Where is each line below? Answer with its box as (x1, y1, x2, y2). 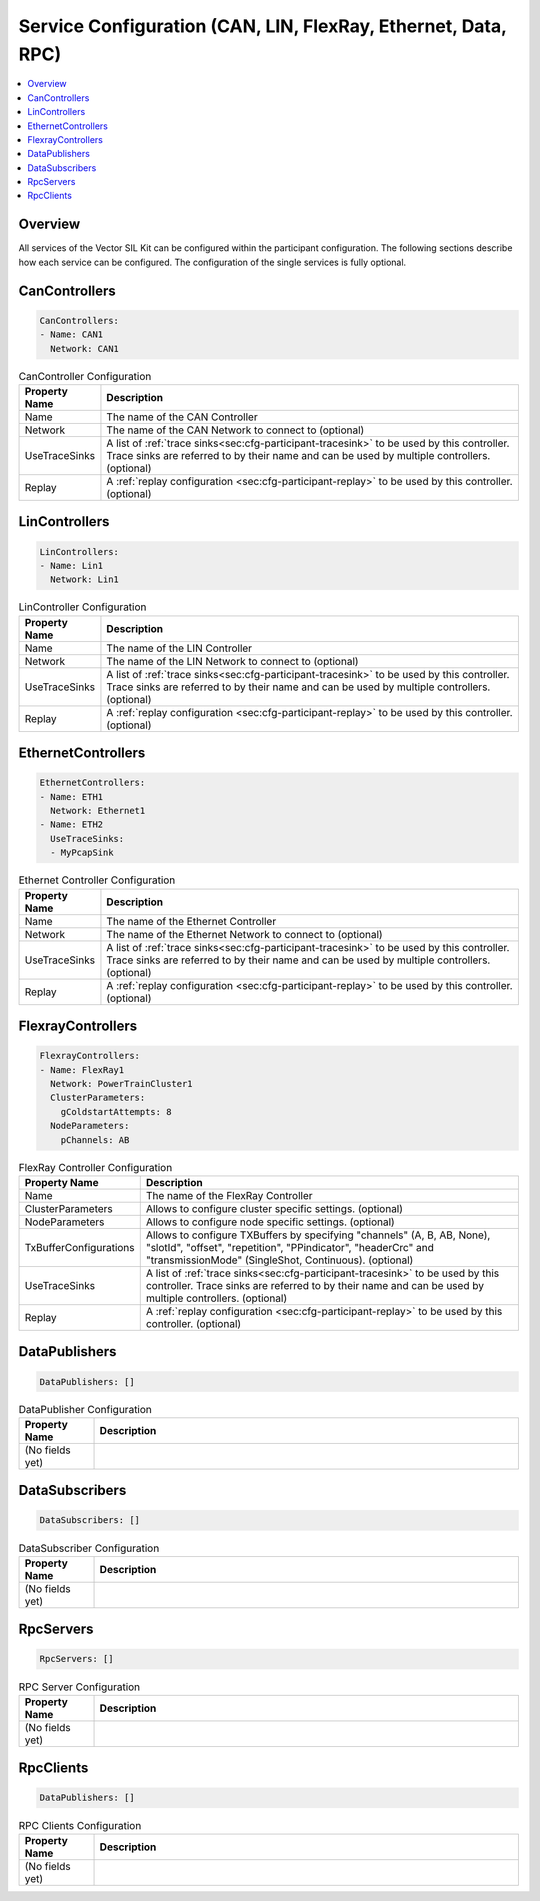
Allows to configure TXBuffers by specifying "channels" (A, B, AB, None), (145, 1228, 491, 1242)
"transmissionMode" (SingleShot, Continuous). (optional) (145, 1253, 414, 1267)
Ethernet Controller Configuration (18, 873, 176, 887)
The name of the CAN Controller (106, 410, 259, 424)
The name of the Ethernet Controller (106, 914, 277, 928)
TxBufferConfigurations (24, 1240, 135, 1254)
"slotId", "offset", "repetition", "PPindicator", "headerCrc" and (145, 1240, 434, 1254)
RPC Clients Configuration (18, 1818, 142, 1832)
